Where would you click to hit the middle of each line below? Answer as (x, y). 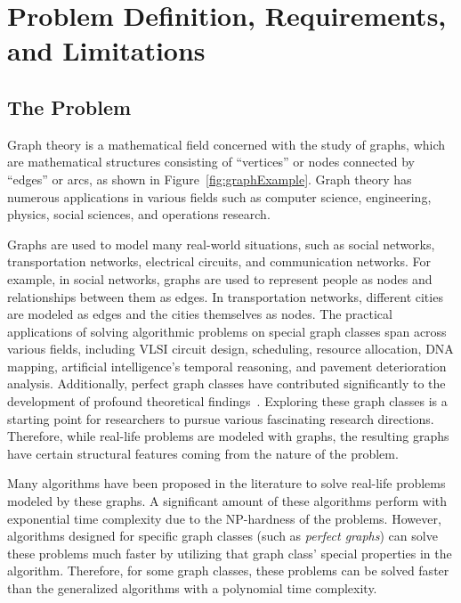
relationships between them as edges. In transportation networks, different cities (225, 296)
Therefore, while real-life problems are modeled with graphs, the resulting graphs (228, 436)
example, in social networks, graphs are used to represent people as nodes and (220, 278)
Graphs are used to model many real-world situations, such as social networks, (221, 244)
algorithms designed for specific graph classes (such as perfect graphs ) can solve (222, 536)
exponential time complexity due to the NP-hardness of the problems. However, (224, 518)
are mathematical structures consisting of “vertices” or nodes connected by (211, 162)
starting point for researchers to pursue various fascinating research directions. (221, 418)
